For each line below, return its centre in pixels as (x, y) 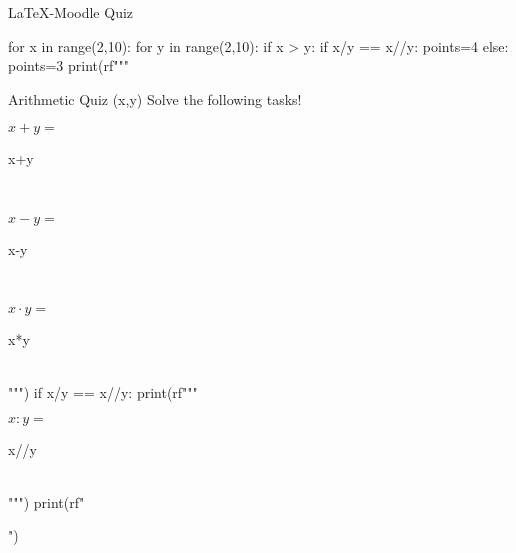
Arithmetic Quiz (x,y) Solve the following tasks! (155, 98)
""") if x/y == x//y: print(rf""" (103, 391)
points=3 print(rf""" (68, 65)
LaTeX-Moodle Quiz (71, 12)
